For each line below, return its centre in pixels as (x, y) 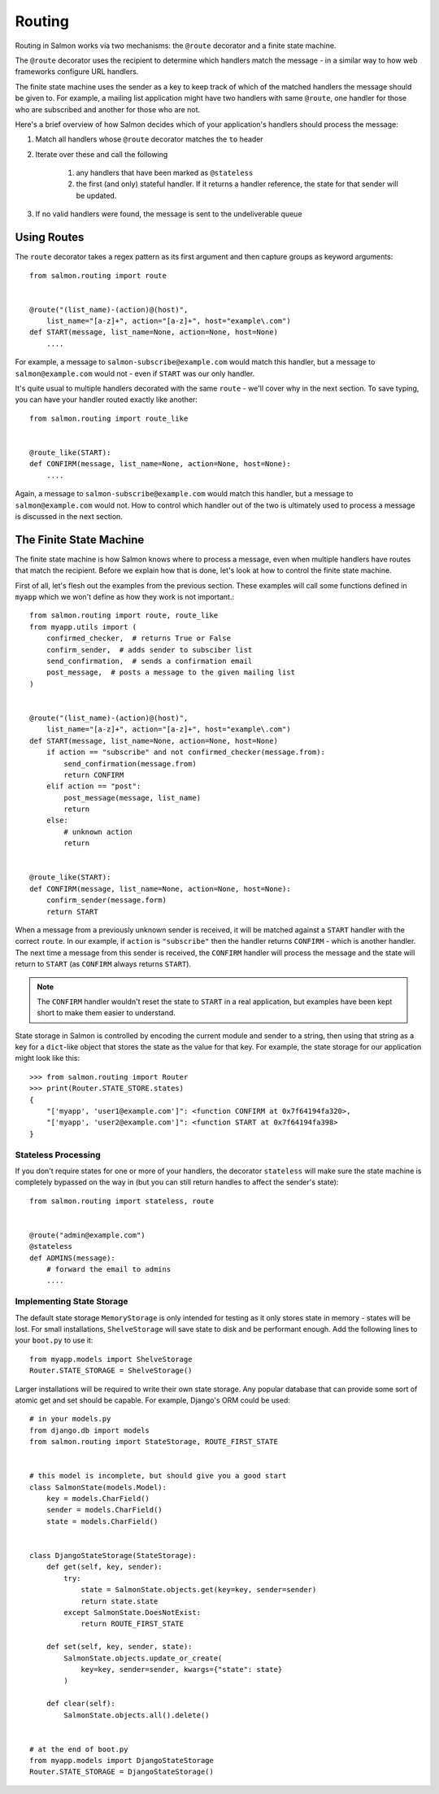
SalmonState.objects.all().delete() (137, 1715)
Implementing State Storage (72, 1302)
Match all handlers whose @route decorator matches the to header (149, 139)
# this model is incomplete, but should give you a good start (158, 1476)
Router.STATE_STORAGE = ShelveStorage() (111, 1371)
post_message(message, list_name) (133, 798)
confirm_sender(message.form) (106, 900)
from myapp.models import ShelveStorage (111, 1359)
